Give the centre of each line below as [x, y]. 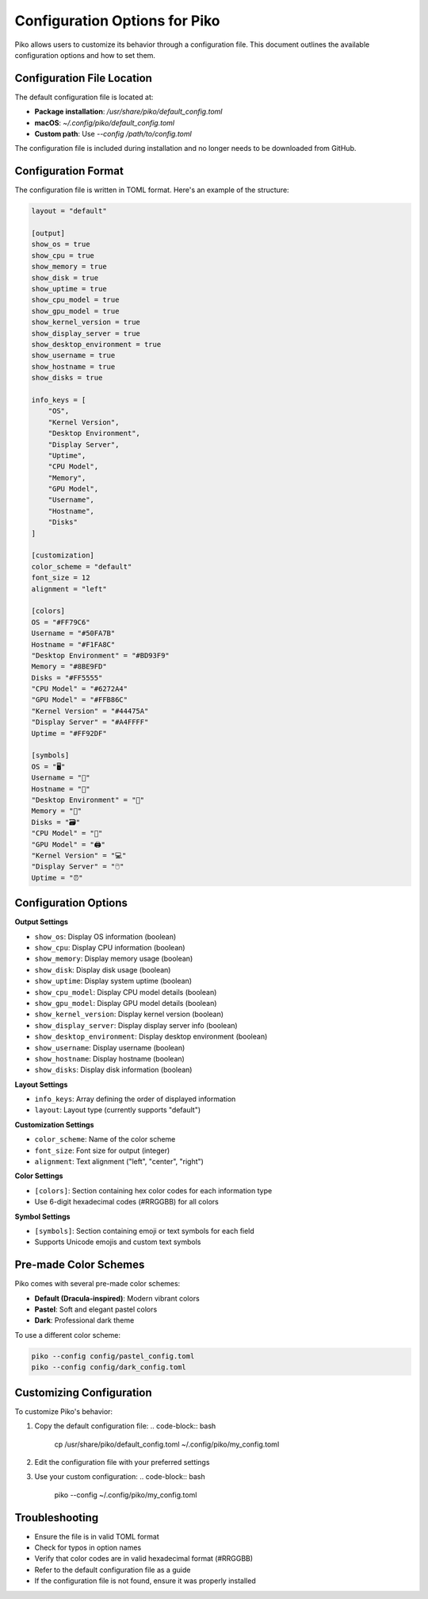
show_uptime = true [69, 289]
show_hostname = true [73, 366]
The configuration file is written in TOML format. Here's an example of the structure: [152, 190]
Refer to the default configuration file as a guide [113, 1570]
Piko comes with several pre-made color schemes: [97, 1284]
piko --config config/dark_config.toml [109, 1367]
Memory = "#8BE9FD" [69, 667]
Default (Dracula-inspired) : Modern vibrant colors [117, 1298]
